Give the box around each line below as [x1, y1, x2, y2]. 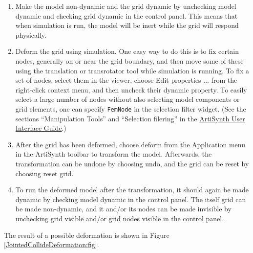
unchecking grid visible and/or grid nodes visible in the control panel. [15, 213, 224, 223]
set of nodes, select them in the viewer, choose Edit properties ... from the [15, 75, 237, 85]
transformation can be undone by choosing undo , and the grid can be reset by [15, 158, 249, 168]
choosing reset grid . [15, 168, 74, 178]
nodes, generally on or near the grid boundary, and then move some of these [15, 55, 244, 66]
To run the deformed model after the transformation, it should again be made [15, 184, 249, 195]
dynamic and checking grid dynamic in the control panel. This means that [15, 10, 238, 21]
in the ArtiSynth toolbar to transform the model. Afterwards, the [15, 149, 212, 159]
